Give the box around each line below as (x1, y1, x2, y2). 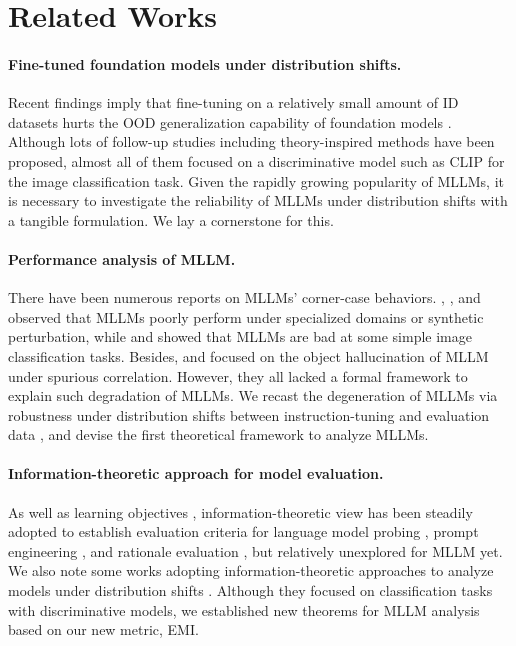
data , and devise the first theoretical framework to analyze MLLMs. (8, 424, 429, 445)
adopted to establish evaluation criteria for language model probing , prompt (8, 521, 479, 542)
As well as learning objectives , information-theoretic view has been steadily (8, 501, 473, 522)
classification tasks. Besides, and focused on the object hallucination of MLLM (8, 345, 489, 366)
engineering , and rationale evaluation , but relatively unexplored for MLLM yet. (8, 540, 503, 561)
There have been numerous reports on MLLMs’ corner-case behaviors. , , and (8, 287, 481, 308)
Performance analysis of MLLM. (8, 248, 236, 269)
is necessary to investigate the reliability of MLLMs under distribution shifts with (8, 190, 508, 211)
